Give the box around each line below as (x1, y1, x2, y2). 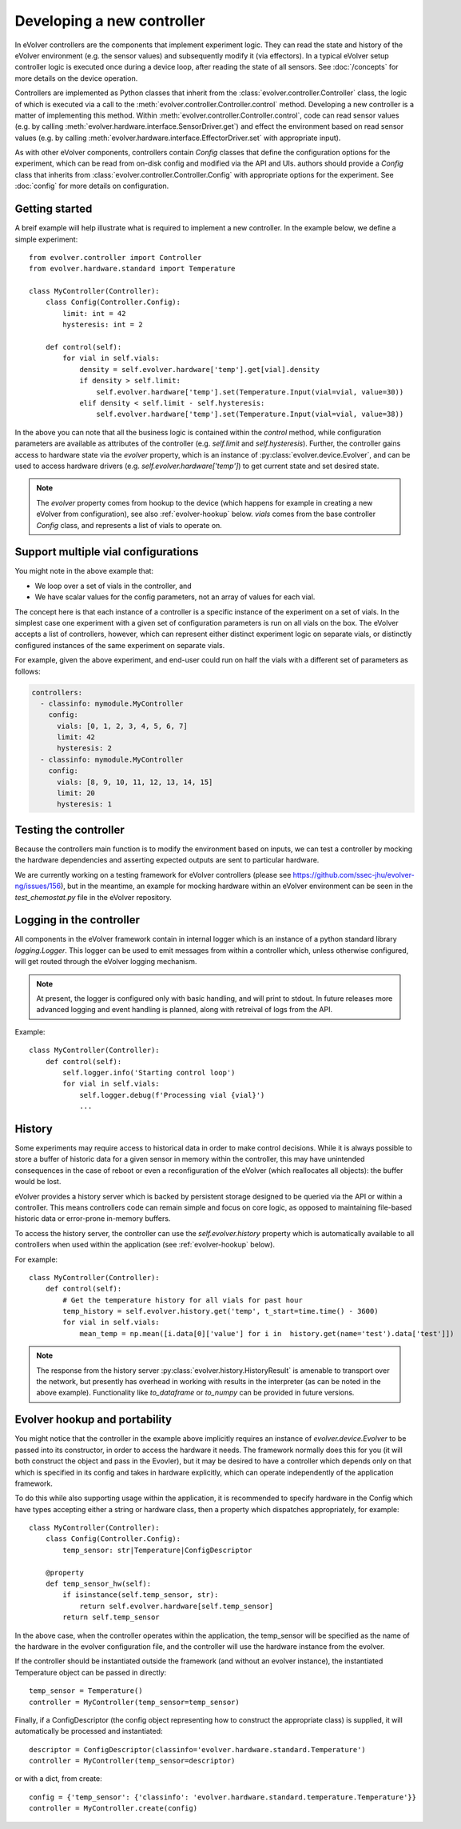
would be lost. (14, 1177, 62, 1187)
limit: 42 (57, 733, 96, 742)
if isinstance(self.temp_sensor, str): (62, 1591, 219, 1599)
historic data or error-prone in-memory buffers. (14, 1214, 171, 1223)
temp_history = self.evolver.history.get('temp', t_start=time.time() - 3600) (62, 1307, 379, 1316)
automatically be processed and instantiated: (14, 1727, 163, 1736)
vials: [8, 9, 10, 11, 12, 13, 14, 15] (57, 777, 213, 786)
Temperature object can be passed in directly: (14, 1667, 167, 1677)
